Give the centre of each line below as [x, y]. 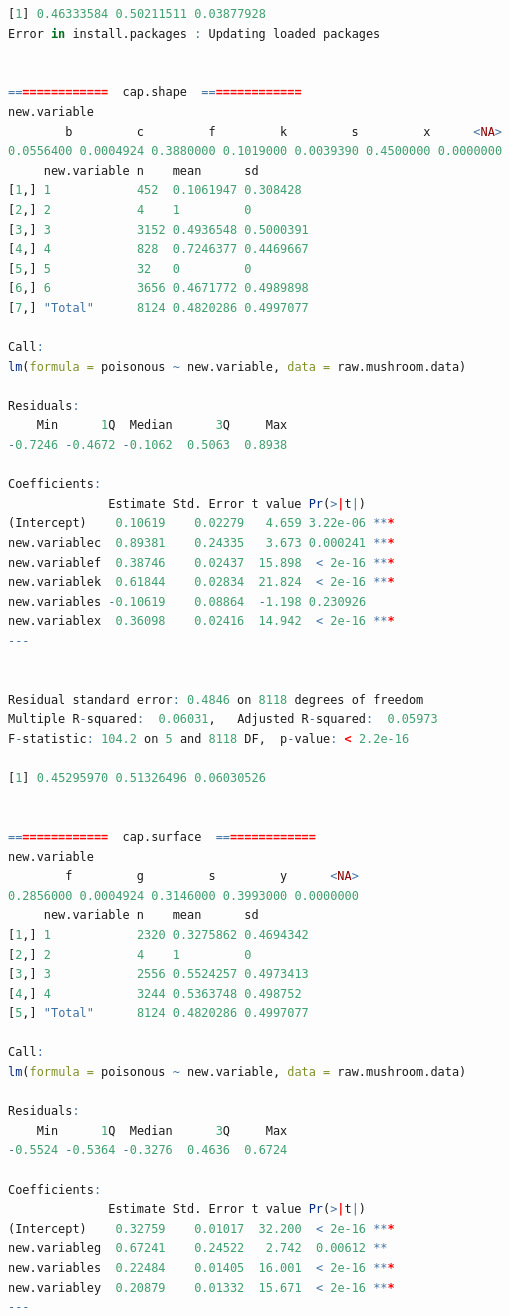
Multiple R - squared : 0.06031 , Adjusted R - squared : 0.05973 [223, 719]
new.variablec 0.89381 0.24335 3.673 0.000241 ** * [201, 543]
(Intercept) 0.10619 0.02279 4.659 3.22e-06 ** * [201, 523]
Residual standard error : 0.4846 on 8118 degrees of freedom [216, 699]
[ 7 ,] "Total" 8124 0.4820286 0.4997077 [158, 307]
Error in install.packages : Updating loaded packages [194, 33]
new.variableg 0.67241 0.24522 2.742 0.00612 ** [198, 1248]
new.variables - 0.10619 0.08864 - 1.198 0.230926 [187, 601]
